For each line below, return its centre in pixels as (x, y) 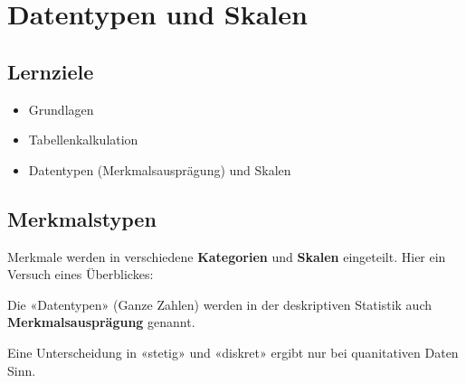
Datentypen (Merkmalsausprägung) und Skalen (160, 169)
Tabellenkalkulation (83, 140)
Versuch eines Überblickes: (81, 274)
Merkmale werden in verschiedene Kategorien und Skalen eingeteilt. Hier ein (227, 256)
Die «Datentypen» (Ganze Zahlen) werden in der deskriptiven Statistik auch (220, 304)
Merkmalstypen (82, 218)
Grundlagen (61, 109)
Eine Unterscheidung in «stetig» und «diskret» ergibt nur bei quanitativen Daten (233, 352)
